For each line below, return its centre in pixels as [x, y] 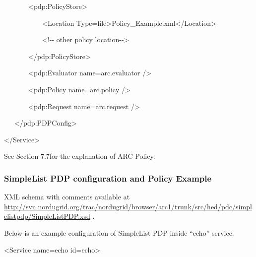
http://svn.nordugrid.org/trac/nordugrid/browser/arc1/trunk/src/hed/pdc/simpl [128, 206]
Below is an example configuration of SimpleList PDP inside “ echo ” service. [119, 232]
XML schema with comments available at [67, 197]
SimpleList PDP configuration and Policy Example [108, 178]
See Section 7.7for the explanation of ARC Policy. [80, 156]
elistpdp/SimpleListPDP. [42, 216]
